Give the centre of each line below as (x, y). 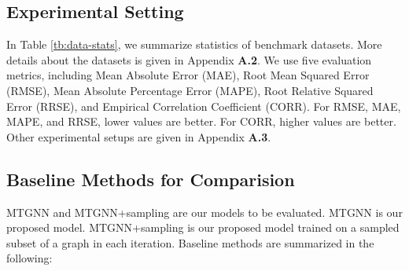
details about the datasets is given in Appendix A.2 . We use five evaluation (189, 59)
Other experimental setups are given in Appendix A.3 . (139, 136)
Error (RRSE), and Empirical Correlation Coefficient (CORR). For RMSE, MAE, (204, 106)
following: (29, 258)
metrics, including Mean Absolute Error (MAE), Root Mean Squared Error (188, 75)
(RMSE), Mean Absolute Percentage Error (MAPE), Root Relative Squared (190, 90)
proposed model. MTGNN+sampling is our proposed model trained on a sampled (203, 227)
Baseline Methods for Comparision (151, 179)
